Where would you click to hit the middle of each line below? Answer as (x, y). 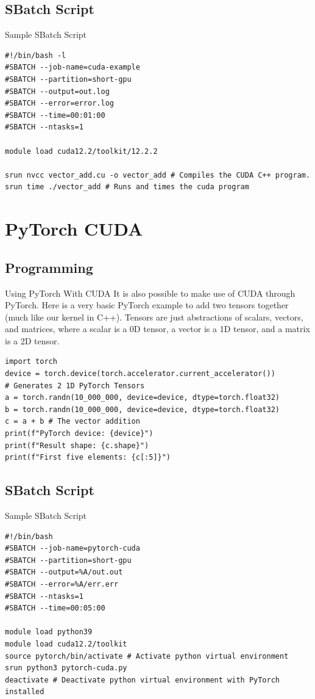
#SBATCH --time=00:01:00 (55, 115)
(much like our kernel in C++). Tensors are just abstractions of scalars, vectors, (154, 317)
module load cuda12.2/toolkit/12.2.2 (81, 151)
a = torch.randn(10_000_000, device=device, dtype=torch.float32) (143, 398)
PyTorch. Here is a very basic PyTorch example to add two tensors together (147, 305)
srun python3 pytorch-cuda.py (66, 668)
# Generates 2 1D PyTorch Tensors (75, 386)
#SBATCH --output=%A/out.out (64, 572)
